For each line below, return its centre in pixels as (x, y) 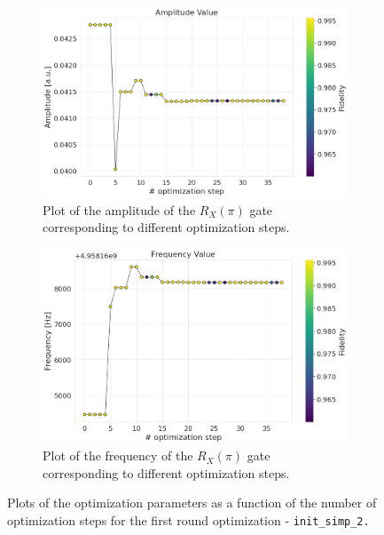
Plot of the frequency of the (118, 455)
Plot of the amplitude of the (119, 209)
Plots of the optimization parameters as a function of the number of (192, 503)
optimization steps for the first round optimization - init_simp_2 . (188, 520)
